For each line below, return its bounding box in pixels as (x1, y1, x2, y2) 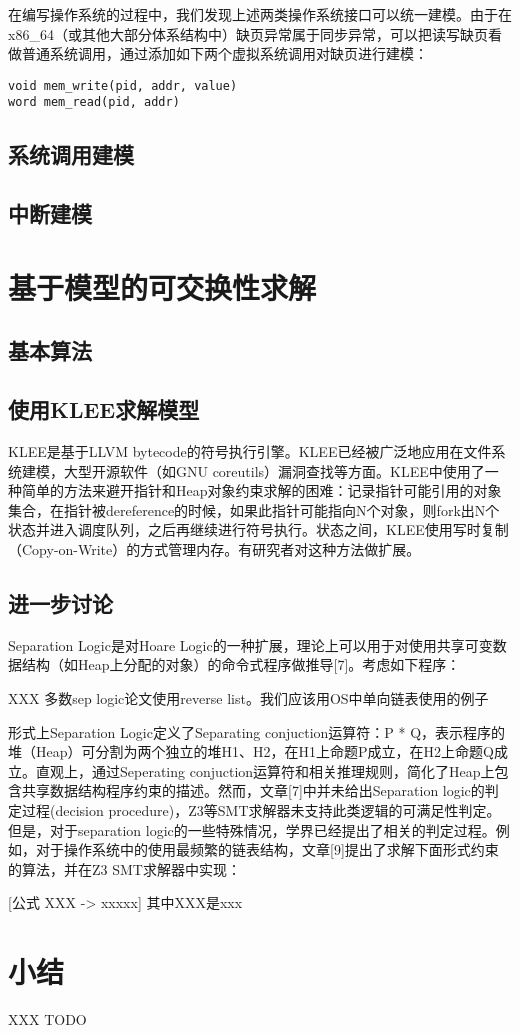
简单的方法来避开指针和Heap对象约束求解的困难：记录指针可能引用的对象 (21, 480, 502, 501)
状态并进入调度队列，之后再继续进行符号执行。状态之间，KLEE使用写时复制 (8, 519, 509, 540)
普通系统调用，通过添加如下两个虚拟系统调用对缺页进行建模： (21, 43, 428, 64)
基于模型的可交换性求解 (8, 266, 317, 307)
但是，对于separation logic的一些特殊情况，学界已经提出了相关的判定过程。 (8, 819, 496, 840)
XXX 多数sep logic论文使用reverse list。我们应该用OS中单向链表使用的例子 (8, 687, 489, 708)
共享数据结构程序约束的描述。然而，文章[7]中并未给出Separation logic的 (21, 780, 485, 801)
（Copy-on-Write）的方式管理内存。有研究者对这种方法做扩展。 (8, 538, 421, 559)
